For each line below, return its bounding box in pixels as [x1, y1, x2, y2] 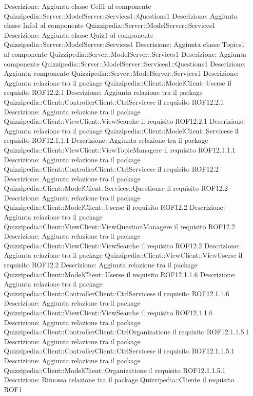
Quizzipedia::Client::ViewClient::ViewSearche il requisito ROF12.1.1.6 [4, 308, 213, 317]
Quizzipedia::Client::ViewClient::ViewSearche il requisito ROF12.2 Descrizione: [4, 240, 240, 250]
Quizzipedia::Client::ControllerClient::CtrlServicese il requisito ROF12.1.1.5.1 [4, 346, 234, 356]
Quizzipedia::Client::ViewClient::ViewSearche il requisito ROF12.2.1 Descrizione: [4, 116, 245, 126]
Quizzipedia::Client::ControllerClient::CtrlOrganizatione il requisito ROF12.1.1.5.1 [4, 327, 250, 337]
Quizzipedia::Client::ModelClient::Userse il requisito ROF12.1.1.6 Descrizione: [4, 269, 236, 279]
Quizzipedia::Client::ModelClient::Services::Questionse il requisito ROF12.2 [4, 183, 228, 193]
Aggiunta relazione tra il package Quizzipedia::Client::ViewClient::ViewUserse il [4, 250, 243, 260]
